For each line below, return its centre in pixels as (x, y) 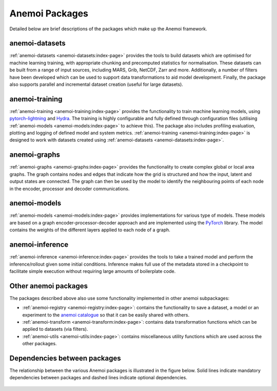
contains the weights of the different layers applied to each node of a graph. (90, 230)
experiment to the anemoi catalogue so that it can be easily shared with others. (106, 315)
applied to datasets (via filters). (55, 329)
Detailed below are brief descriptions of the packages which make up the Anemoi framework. (108, 29)
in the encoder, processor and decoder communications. (70, 189)
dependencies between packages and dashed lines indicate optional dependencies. (98, 378)
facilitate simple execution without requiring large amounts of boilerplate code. (93, 271)
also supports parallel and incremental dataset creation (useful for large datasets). (96, 84)
